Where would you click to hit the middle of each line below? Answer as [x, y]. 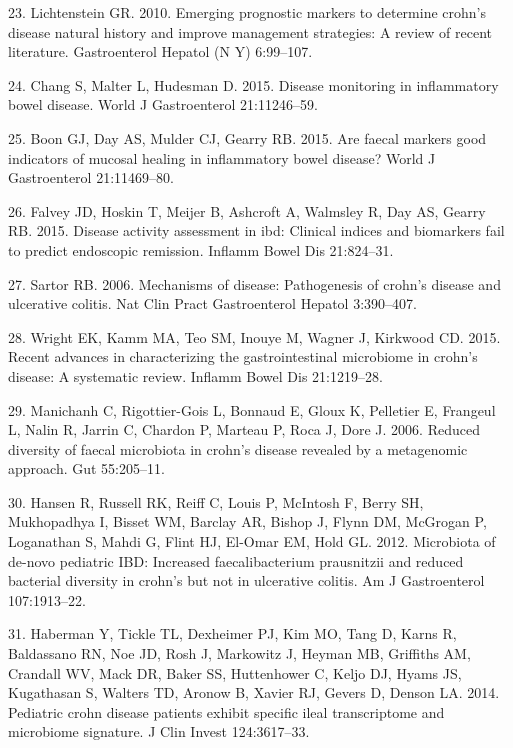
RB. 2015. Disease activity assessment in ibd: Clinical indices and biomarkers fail [256, 230]
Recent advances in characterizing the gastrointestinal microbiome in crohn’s [243, 356]
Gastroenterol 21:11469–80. [91, 177]
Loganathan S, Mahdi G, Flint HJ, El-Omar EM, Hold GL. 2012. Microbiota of [252, 541]
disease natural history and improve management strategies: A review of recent [250, 31]
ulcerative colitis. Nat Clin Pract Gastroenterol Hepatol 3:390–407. [212, 303]
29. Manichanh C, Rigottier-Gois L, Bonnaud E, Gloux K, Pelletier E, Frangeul [252, 409]
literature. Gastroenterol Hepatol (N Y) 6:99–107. [160, 51]
